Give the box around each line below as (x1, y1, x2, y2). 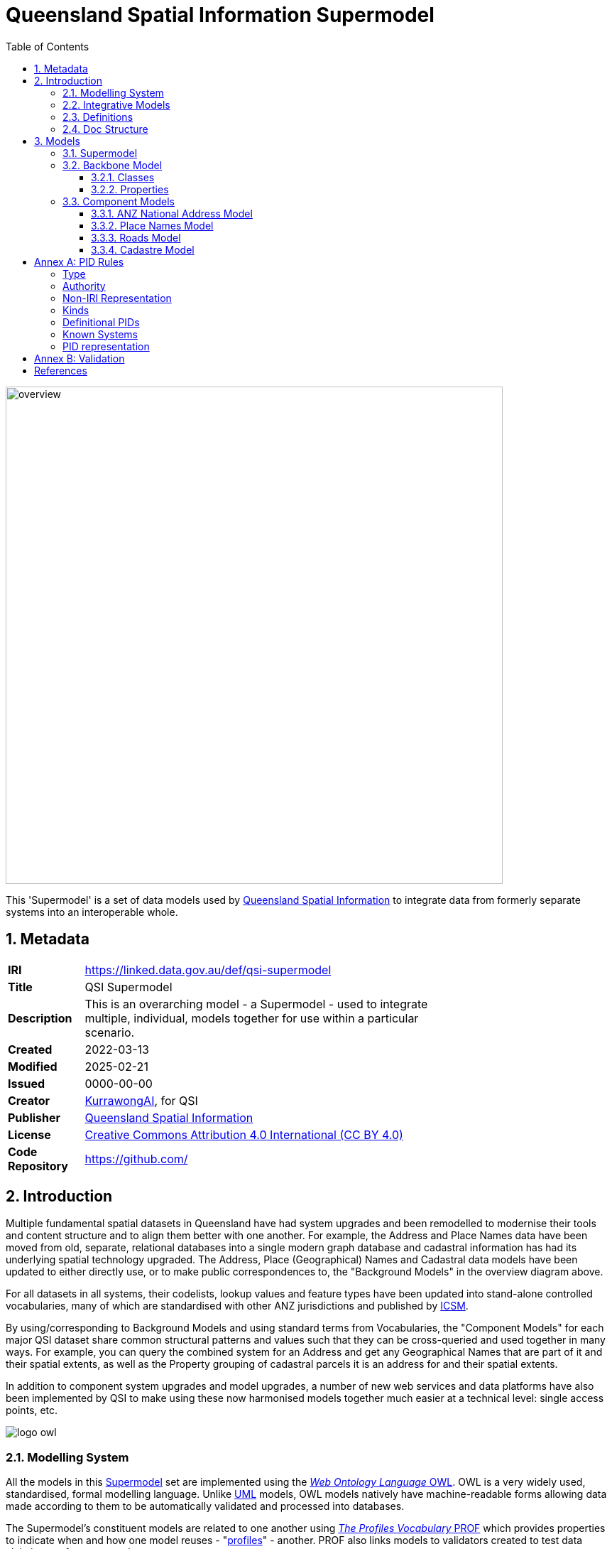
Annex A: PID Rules (34, 255, 124, 268)
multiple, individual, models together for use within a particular (84, 1010, 419, 1025)
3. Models (34, 134, 80, 147)
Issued (8, 1076, 45, 1091)
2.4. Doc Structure (62, 122, 148, 135)
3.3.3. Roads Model (91, 231, 181, 244)
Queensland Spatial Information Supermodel (6, 3, 435, 27)
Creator (8, 1093, 50, 1108)
